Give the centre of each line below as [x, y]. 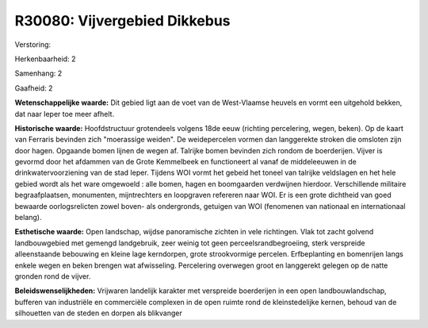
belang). [28, 218]
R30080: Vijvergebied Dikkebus [122, 21]
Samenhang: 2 [38, 73]
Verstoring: [33, 44]
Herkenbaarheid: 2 [45, 59]
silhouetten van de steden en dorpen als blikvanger [98, 313]
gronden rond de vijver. [53, 276]
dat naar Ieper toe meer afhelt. [65, 114]
